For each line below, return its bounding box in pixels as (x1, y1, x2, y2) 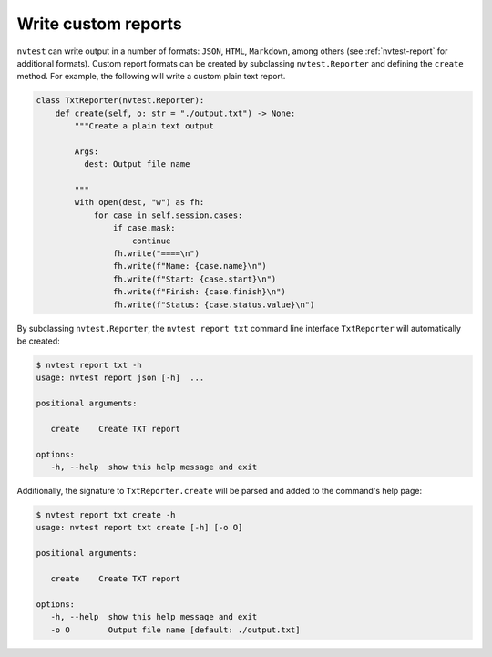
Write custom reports (16, 14, 182, 34)
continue (132, 235, 171, 246)
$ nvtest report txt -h (36, 360, 143, 370)
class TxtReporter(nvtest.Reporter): (36, 96, 205, 106)
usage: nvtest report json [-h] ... (36, 373, 205, 383)
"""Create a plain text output (74, 121, 214, 131)
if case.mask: (112, 223, 177, 233)
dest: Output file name (83, 159, 190, 169)
